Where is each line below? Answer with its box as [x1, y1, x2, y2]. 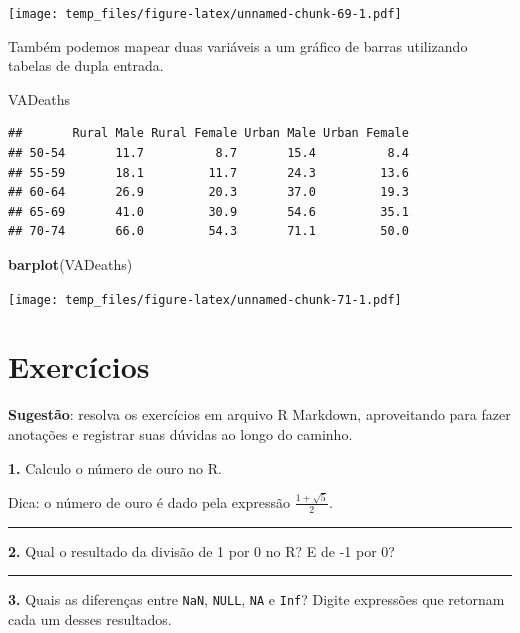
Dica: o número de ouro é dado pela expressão [8, 491, 291, 512]
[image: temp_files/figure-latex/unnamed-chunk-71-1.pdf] [8, 292, 402, 307]
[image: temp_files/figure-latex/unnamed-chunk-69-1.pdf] [8, 7, 402, 21]
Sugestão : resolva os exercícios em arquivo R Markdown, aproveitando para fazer [8, 404, 511, 425]
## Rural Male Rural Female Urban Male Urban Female [8, 126, 409, 141]
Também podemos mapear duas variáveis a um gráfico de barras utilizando [8, 35, 468, 56]
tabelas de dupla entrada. [8, 55, 164, 76]
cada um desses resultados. [8, 608, 172, 629]
